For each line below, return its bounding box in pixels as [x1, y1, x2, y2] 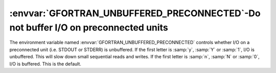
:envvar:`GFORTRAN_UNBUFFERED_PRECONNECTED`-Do [9, 8, 261, 19]
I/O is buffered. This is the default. [9, 61, 82, 67]
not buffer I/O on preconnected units [9, 22, 168, 33]
